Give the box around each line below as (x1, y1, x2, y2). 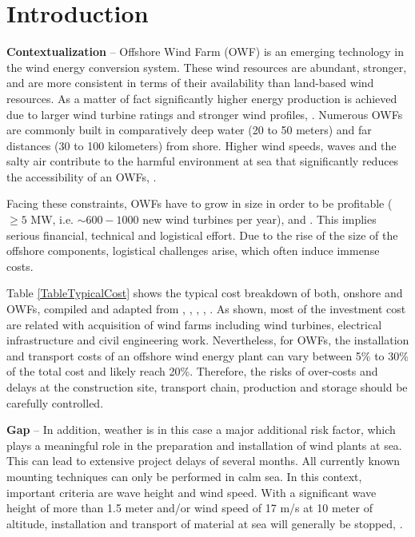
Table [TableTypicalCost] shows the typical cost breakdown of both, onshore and (6, 284, 403, 301)
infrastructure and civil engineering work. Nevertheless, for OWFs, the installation (6, 332, 409, 348)
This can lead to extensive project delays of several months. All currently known (6, 452, 401, 469)
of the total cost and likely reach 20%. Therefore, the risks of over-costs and (6, 363, 378, 380)
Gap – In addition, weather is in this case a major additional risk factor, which (6, 421, 396, 438)
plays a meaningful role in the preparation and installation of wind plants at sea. (6, 436, 402, 453)
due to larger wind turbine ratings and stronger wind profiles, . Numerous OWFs (6, 105, 403, 122)
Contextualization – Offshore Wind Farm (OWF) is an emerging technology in (6, 43, 405, 60)
